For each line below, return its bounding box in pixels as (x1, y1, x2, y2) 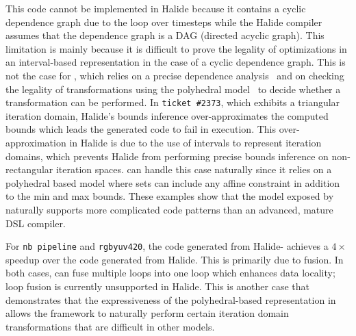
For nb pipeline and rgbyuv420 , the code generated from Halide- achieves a (5, 239, 329, 253)
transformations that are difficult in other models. (5, 319, 215, 333)
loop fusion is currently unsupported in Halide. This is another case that (5, 279, 309, 293)
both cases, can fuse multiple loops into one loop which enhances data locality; (5, 266, 335, 280)
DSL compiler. (5, 216, 66, 230)
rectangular (5, 162, 53, 177)
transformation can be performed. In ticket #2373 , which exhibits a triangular (5, 95, 340, 109)
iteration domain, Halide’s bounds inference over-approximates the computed (5, 108, 329, 122)
